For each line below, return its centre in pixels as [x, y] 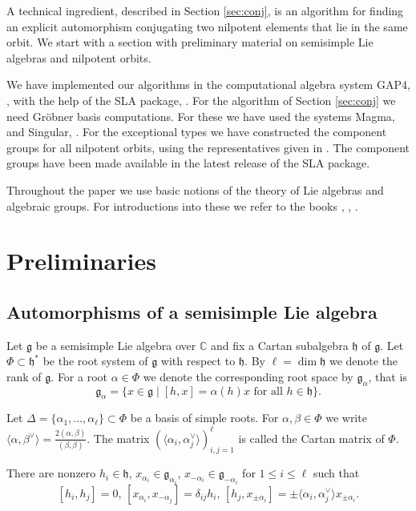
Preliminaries [81, 261]
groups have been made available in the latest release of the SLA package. [188, 163]
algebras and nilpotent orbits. [79, 57]
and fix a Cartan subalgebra [279, 345]
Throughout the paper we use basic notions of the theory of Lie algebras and [195, 189]
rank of [24, 376]
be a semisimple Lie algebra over [116, 345]
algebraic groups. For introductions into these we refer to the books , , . [182, 205]
